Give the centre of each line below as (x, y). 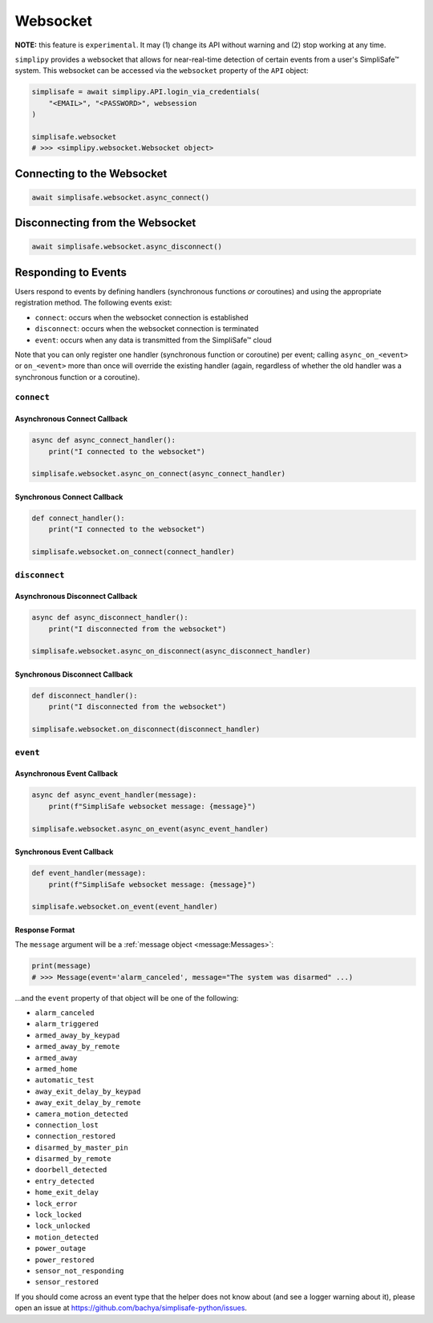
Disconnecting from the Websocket (105, 223)
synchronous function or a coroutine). (77, 377)
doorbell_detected (71, 1170)
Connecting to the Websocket (91, 174)
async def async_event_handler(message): (114, 795)
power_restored (65, 1260)
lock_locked (58, 1215)
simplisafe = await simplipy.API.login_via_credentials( (146, 92)
